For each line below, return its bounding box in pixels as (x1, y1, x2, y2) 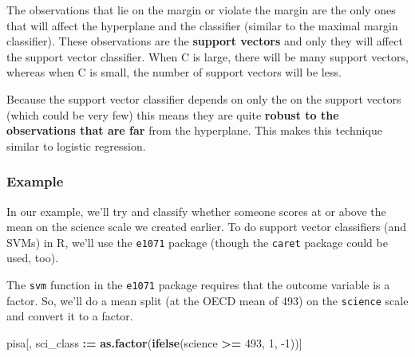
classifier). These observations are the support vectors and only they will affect (6, 33, 403, 49)
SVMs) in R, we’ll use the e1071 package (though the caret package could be (6, 233, 388, 250)
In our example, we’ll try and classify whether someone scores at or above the (6, 202, 386, 219)
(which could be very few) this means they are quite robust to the (6, 106, 339, 123)
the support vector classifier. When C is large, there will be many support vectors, (6, 48, 409, 65)
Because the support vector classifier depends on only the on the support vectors (6, 90, 401, 107)
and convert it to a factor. (6, 308, 133, 324)
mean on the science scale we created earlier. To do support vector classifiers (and (6, 218, 407, 235)
